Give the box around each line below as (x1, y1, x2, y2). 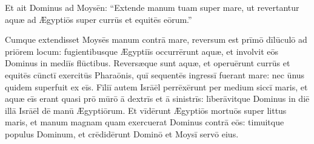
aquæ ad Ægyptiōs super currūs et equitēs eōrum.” (5, 13, 192, 25)
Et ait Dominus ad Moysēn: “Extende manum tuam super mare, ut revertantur (5, 1, 299, 13)
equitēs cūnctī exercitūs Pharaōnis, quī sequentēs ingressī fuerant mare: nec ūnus (5, 68, 305, 81)
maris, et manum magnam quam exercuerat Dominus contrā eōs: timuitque (5, 116, 284, 128)
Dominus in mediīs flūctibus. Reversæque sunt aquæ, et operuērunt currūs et (5, 57, 290, 69)
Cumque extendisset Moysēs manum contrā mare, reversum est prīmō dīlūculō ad (5, 33, 307, 46)
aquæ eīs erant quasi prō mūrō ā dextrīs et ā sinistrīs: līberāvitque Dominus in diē (5, 92, 310, 105)
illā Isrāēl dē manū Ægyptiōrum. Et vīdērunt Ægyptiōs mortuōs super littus (5, 104, 287, 116)
